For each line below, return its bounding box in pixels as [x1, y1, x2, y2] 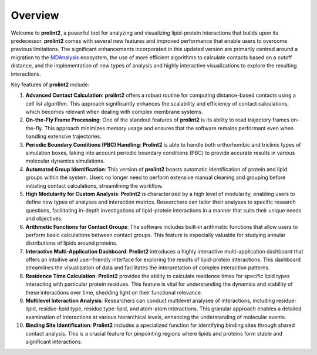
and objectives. [25, 215, 63, 222]
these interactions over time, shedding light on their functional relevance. [25, 289, 203, 296]
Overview [11, 9, 59, 22]
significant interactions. [25, 338, 82, 345]
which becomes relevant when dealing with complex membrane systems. [25, 109, 203, 116]
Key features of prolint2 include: [11, 81, 90, 88]
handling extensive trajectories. [25, 133, 102, 140]
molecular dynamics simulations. [25, 157, 105, 164]
